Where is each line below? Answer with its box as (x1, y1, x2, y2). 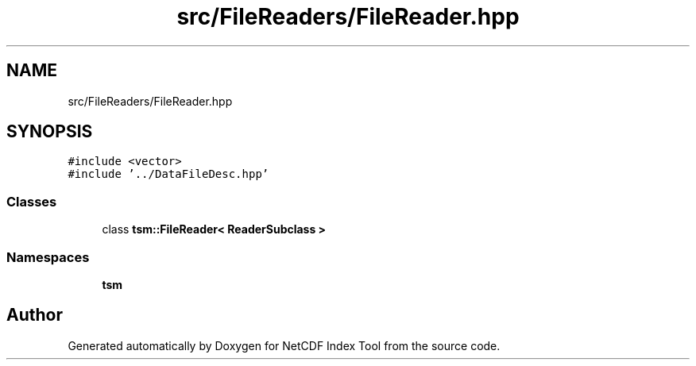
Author (6, 305, 63, 326)
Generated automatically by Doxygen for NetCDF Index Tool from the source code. (68, 338, 501, 353)
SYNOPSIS (6, 121, 93, 142)
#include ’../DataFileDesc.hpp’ (68, 168, 269, 181)
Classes (6, 193, 57, 210)
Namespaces (6, 248, 90, 265)
